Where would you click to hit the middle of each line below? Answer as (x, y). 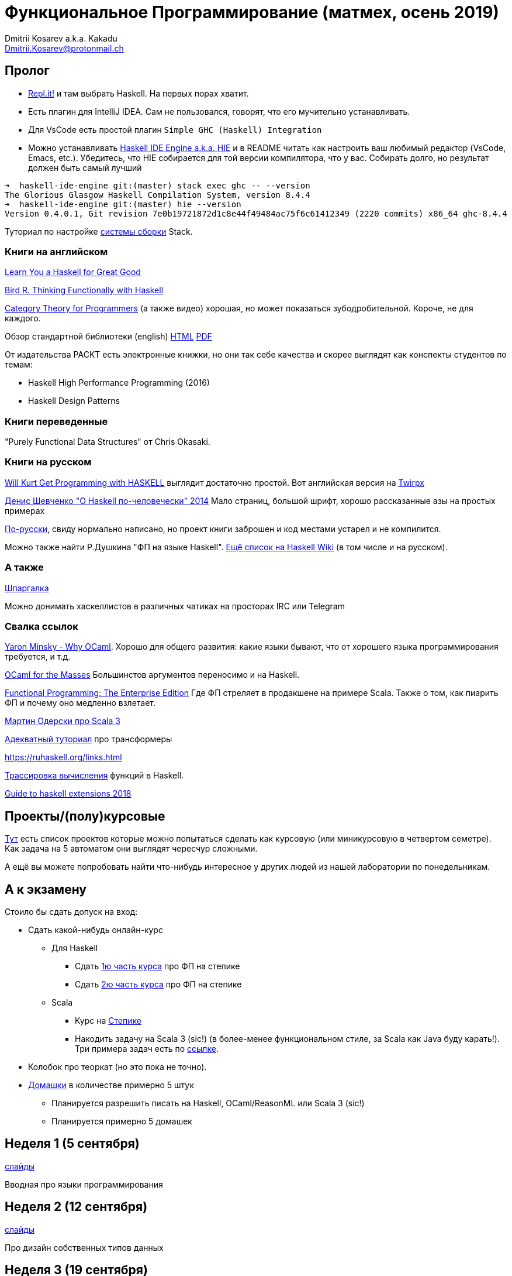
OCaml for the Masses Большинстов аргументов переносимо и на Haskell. (152, 675)
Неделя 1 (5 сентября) (72, 1144)
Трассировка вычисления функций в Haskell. (94, 776)
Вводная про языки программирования (84, 1184)
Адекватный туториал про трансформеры (89, 739)
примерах (25, 510)
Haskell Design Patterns (74, 401)
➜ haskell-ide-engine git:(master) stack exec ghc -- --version (158, 185)
